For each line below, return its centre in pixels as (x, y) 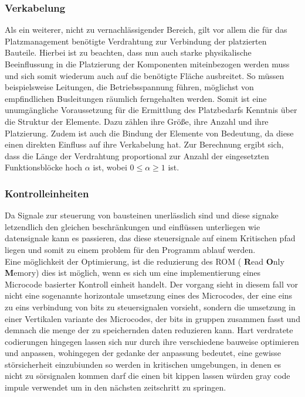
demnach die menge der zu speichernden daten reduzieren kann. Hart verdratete (149, 330)
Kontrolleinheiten (47, 193)
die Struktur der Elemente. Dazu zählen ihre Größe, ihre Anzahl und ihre (137, 121)
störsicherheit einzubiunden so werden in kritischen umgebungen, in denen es (143, 364)
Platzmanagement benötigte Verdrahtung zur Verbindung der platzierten (136, 41)
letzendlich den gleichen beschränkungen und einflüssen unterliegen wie (133, 226)
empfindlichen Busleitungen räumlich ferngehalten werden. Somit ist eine (136, 98)
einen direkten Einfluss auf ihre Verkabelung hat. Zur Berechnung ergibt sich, (144, 144)
